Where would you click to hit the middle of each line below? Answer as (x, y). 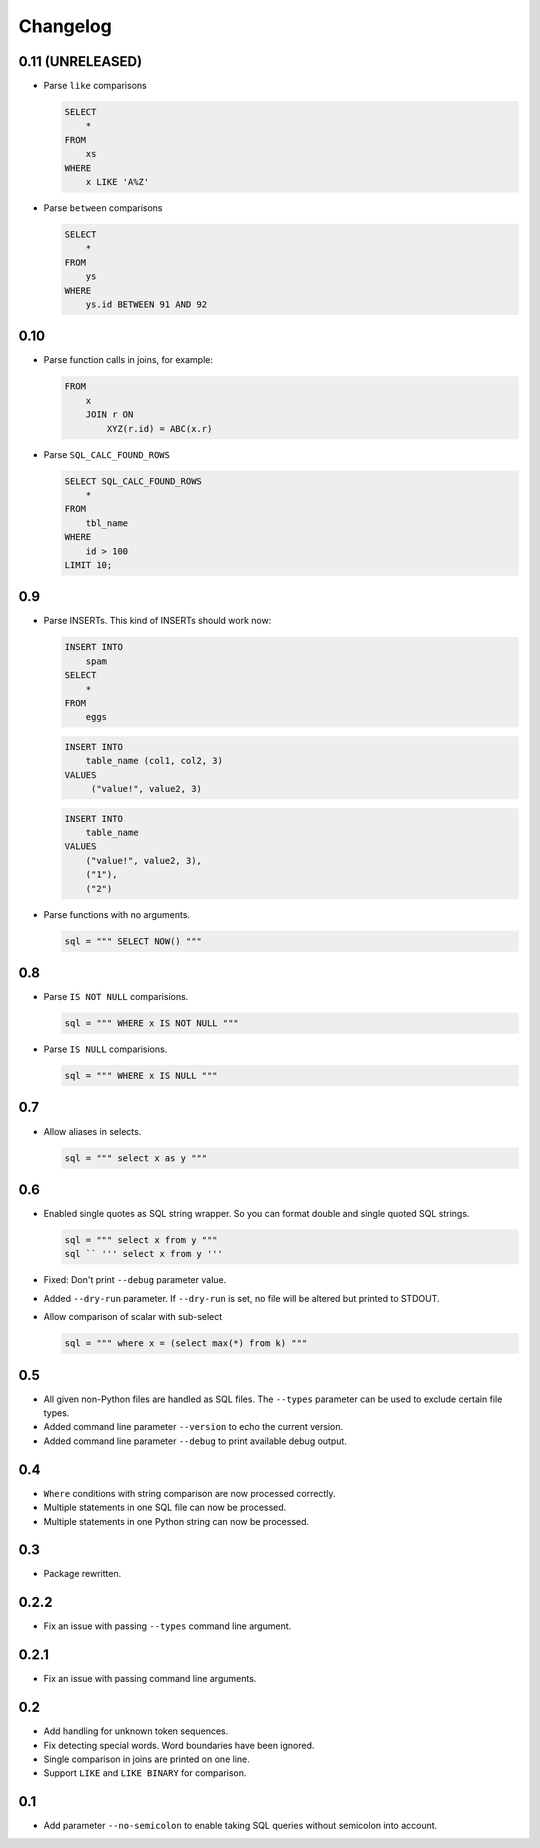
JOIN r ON (109, 414)
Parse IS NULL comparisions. (105, 1049)
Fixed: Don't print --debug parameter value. (135, 1280)
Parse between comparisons (103, 207)
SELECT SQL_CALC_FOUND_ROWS (133, 481)
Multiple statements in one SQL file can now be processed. (165, 1507)
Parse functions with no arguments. (116, 914)
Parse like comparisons (95, 86)
